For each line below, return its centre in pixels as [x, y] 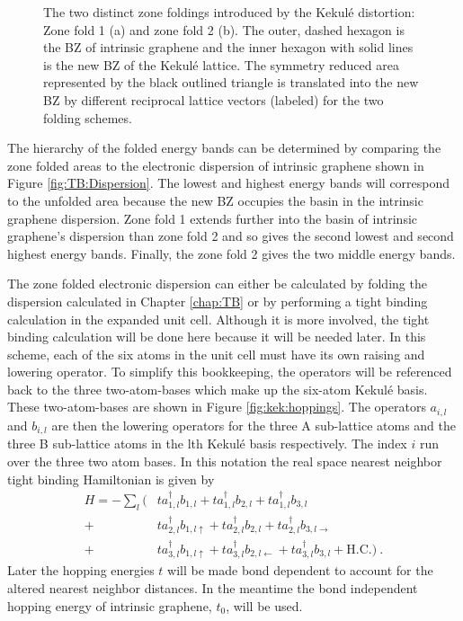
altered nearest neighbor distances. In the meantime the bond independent [213, 587]
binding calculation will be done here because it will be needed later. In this [217, 337]
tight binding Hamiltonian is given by [111, 479]
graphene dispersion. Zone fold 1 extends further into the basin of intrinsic [213, 218]
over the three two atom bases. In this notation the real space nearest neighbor [225, 461]
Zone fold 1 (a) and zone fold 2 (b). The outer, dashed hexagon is [224, 29]
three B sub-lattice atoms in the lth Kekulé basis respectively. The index [207, 444]
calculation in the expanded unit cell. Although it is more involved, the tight [218, 319]
